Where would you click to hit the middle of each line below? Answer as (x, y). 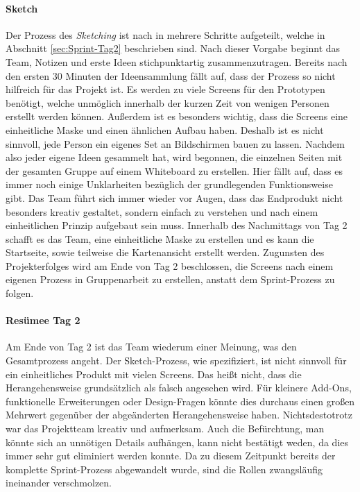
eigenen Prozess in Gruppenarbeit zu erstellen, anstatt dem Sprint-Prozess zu (170, 279)
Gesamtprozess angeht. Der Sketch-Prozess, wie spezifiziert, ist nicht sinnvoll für (176, 360)
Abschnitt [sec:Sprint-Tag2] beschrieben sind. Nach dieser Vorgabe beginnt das (173, 48)
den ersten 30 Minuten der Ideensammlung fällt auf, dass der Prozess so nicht (171, 75)
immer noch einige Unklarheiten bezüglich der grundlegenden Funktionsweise (169, 184)
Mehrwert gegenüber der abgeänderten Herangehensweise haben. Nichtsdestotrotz (179, 415)
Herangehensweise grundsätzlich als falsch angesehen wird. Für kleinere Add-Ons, (179, 388)
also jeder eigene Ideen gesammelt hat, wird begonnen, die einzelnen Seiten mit (174, 157)
